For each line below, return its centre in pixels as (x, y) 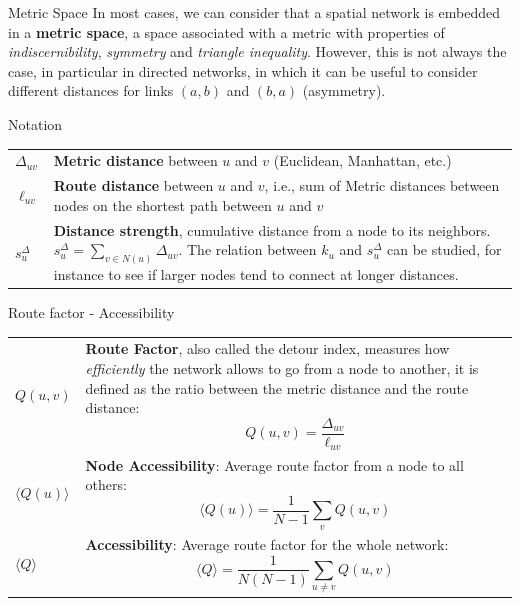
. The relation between (247, 249)
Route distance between (133, 185)
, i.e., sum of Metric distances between (382, 185)
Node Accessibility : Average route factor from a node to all (274, 464)
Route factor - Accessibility (91, 312)
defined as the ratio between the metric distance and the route (277, 387)
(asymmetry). (344, 90)
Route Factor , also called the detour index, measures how (267, 348)
